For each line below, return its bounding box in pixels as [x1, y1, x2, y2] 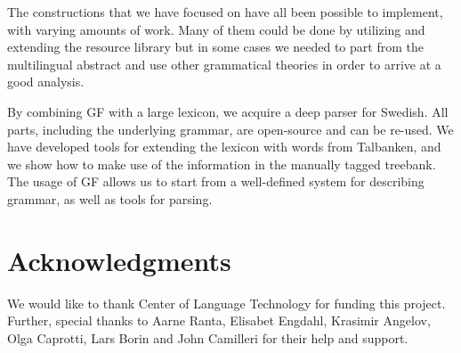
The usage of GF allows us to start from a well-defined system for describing [7, 172, 425, 191]
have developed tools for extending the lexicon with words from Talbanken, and [7, 137, 441, 156]
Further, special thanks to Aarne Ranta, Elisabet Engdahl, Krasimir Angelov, [7, 311, 431, 330]
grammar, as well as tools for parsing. [7, 189, 213, 208]
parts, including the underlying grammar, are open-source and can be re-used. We [7, 119, 454, 138]
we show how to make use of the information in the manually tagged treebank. [7, 154, 436, 173]
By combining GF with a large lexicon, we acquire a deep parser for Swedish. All [7, 102, 449, 120]
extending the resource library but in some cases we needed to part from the [7, 37, 424, 56]
